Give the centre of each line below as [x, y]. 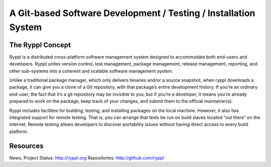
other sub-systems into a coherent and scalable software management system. [91, 71]
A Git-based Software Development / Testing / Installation [132, 13]
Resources [26, 146]
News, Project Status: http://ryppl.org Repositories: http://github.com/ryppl [87, 157]
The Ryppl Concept [40, 45]
